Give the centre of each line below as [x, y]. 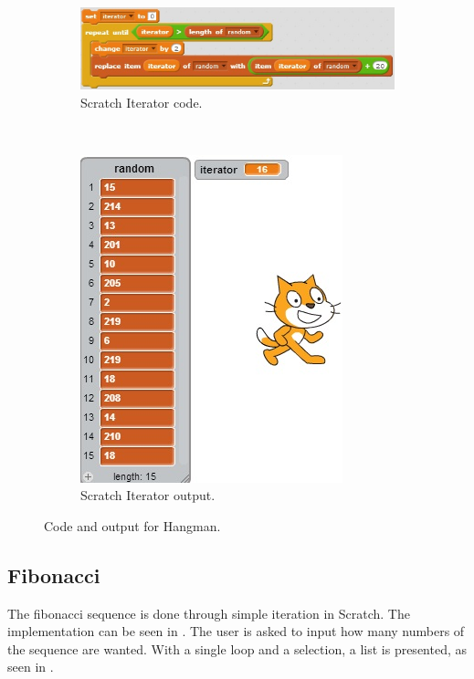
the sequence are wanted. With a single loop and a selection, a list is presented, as [237, 648]
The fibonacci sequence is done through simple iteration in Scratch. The [209, 613]
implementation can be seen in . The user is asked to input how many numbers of [236, 631]
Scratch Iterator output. [148, 495]
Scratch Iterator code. [142, 102]
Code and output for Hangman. [132, 525]
